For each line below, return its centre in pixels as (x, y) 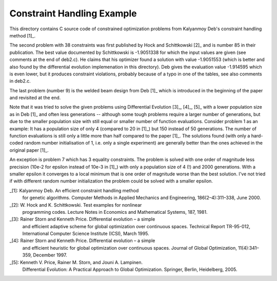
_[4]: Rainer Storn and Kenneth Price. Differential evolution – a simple (82, 240)
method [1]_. (23, 35)
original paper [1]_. (29, 150)
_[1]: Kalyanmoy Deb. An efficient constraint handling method (74, 190)
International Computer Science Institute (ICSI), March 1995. (86, 234)
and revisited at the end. (35, 98)
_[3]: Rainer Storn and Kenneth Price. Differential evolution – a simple (82, 219)
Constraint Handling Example (73, 13)
